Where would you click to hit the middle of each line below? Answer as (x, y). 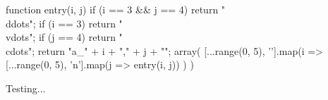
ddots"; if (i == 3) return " (64, 23)
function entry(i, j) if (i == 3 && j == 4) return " (116, 9)
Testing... (26, 88)
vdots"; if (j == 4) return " (64, 37)
